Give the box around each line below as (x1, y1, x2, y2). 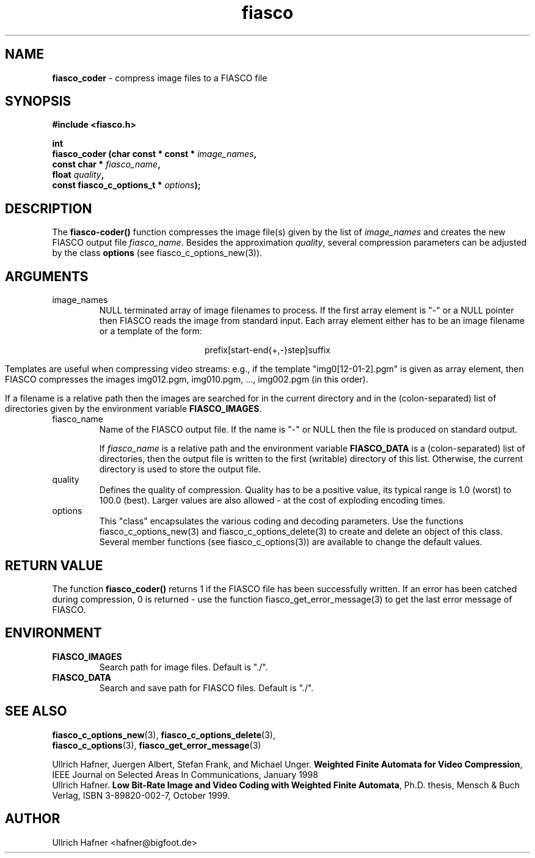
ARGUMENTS (5, 268, 89, 284)
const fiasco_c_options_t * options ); (52, 180, 201, 191)
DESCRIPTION (5, 200, 92, 216)
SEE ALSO (5, 703, 67, 719)
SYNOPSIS (5, 94, 71, 109)
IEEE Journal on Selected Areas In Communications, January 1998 (52, 769, 318, 780)
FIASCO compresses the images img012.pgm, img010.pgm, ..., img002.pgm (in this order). (5, 374, 368, 385)
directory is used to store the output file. (99, 464, 261, 475)
